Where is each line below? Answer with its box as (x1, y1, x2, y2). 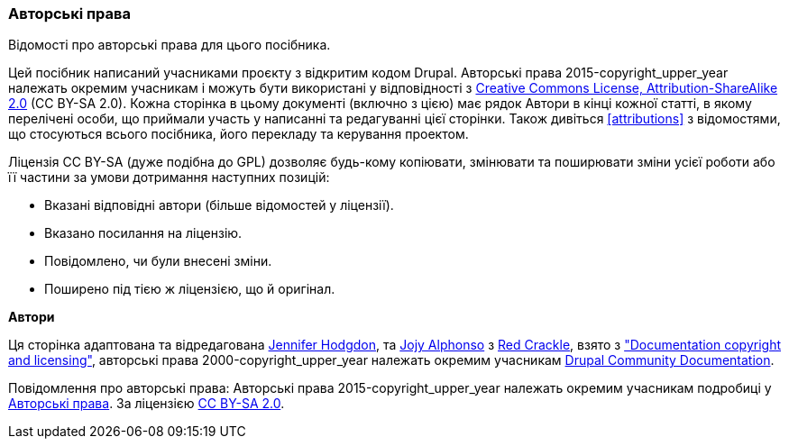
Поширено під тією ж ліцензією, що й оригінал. (44, 281, 335, 297)
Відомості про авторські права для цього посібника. (8, 37, 331, 53)
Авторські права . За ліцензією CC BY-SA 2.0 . (8, 396, 285, 412)
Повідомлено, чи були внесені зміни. (44, 253, 272, 269)
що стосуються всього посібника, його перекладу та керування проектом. (8, 126, 469, 142)
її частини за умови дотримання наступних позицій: (8, 169, 330, 186)
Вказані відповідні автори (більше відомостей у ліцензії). (44, 197, 394, 214)
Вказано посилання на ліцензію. (44, 225, 243, 241)
